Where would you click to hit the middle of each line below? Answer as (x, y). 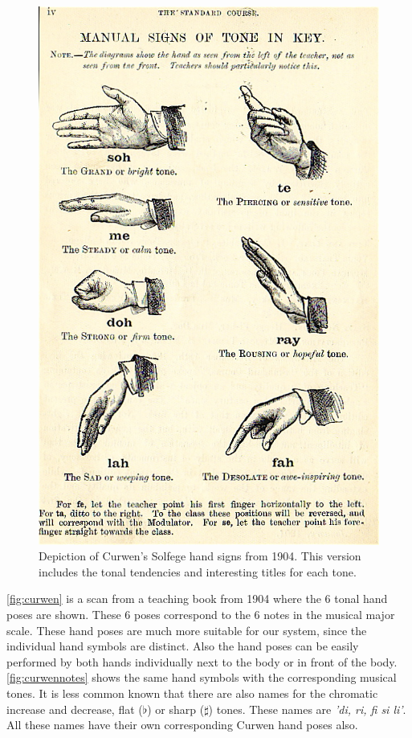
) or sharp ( (176, 709)
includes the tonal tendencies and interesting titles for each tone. (198, 571)
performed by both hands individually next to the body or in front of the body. (202, 661)
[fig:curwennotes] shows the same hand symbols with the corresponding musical (202, 677)
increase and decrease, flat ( (75, 709)
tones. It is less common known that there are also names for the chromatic (192, 693)
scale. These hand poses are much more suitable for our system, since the (187, 630)
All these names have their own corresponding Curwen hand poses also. (182, 725)
